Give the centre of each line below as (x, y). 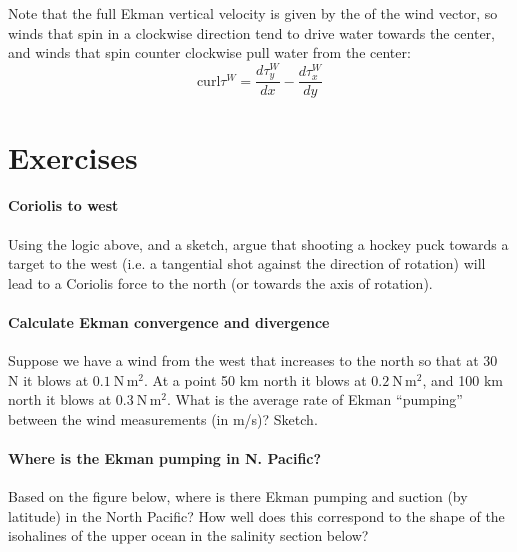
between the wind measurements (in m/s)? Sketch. (163, 418)
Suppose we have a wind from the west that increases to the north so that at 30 (253, 360)
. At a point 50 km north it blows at (255, 379)
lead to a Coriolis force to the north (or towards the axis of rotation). (220, 282)
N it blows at (48, 379)
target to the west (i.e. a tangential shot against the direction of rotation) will (247, 263)
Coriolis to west (63, 205)
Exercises (73, 156)
